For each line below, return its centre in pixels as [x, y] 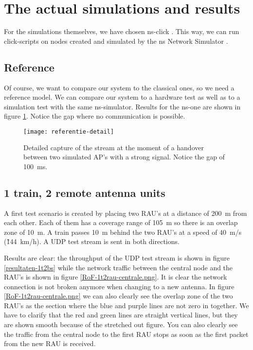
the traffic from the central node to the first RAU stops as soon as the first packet [126, 334]
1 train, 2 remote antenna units [85, 192]
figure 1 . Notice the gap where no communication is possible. [95, 116]
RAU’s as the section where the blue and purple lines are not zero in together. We [126, 305]
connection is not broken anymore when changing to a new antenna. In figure [119, 286]
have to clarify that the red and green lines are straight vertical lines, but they [121, 315]
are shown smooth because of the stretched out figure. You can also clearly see [121, 324]
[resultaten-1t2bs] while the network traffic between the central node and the [118, 267]
